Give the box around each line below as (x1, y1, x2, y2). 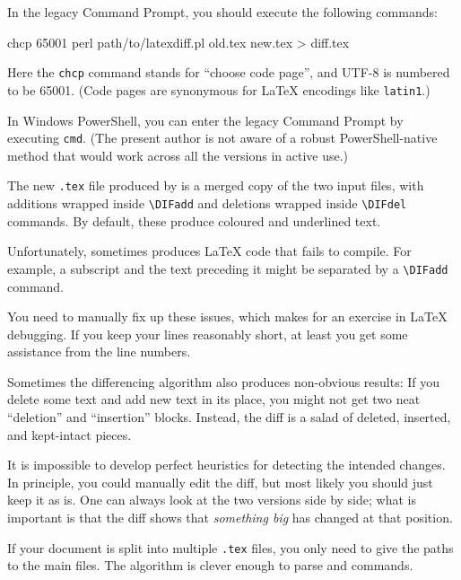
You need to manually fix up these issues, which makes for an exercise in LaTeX (7, 307, 448, 326)
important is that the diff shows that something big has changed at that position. (7, 508, 453, 527)
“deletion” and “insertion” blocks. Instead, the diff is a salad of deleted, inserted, (7, 408, 451, 426)
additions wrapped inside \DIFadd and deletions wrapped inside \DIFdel (7, 194, 407, 212)
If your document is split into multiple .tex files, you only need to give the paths (7, 538, 454, 557)
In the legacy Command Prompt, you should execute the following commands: (7, 3, 438, 21)
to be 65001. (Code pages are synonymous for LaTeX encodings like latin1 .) (7, 80, 431, 99)
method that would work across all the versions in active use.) (7, 145, 349, 164)
